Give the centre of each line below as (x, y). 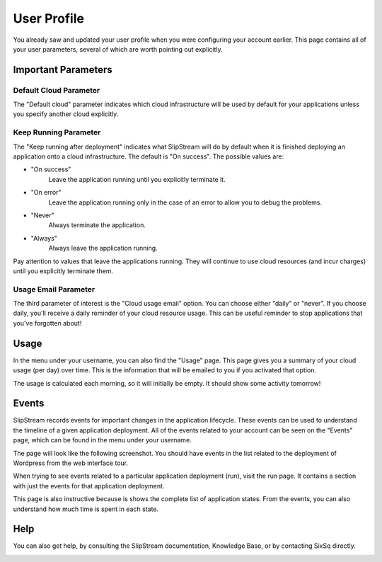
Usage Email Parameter (54, 289)
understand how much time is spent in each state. (86, 509)
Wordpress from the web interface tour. (71, 463)
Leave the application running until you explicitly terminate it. (137, 179)
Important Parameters (63, 70)
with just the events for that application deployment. (89, 486)
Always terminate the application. (97, 225)
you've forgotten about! (47, 323)
